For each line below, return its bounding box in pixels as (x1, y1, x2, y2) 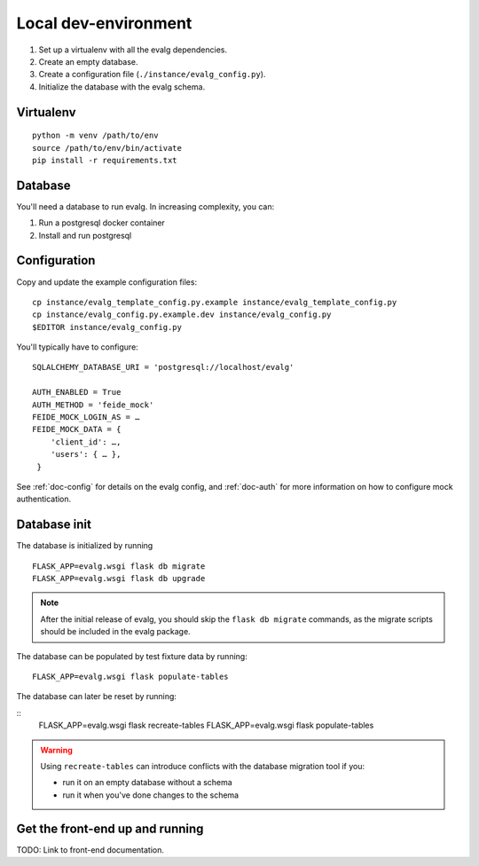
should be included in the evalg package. (40, 626, 191, 637)
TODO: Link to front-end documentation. (16, 844, 164, 855)
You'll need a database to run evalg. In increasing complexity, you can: (16, 201, 275, 212)
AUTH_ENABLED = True (32, 387, 122, 398)
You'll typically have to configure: (16, 342, 139, 352)
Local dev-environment (16, 13, 192, 33)
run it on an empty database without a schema (62, 777, 232, 788)
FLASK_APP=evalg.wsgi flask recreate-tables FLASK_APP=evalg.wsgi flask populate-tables (38, 720, 374, 731)
